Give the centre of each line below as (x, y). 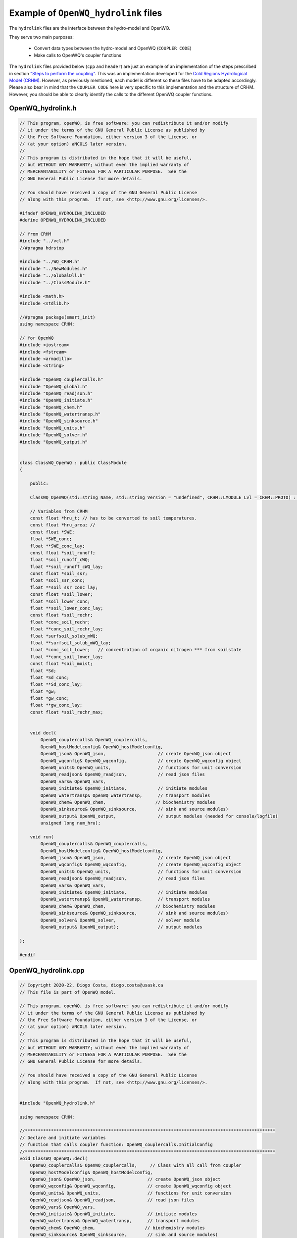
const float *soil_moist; (61, 664)
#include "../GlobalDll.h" (52, 276)
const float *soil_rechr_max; (67, 712)
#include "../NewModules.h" (53, 268)
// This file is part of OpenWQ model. (68, 992)
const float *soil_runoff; (63, 553)
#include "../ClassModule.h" (55, 283)
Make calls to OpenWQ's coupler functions (77, 55)
